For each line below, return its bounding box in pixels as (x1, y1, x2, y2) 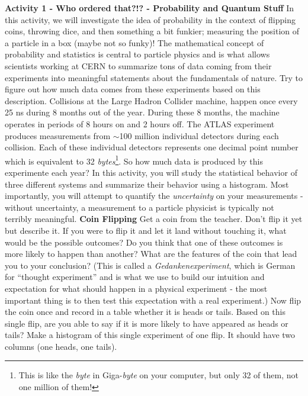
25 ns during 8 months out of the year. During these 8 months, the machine (5, 106, 280, 118)
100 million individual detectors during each (119, 129, 279, 141)
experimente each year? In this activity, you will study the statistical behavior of (5, 166, 297, 178)
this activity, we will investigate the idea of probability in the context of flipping (5, 13, 296, 25)
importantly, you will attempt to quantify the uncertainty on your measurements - (5, 189, 303, 202)
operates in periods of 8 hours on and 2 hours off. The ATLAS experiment (5, 117, 275, 130)
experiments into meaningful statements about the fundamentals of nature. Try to (5, 71, 303, 83)
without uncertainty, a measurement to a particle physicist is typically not (5, 201, 274, 213)
